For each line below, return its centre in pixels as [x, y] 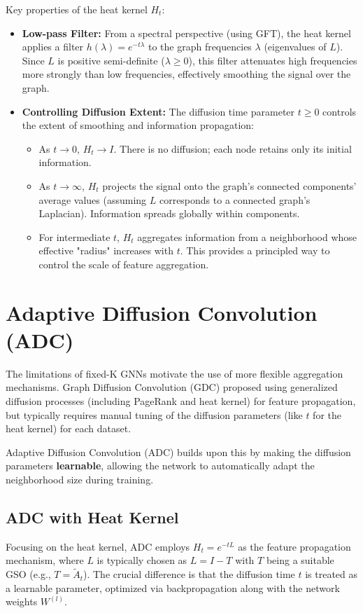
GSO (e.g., [28, 574]
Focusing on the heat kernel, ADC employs [98, 546]
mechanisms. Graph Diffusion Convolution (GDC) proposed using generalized [172, 387]
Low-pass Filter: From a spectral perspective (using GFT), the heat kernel [186, 33]
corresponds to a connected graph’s [235, 199]
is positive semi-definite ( [111, 60]
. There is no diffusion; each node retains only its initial [233, 148]
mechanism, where [45, 560]
